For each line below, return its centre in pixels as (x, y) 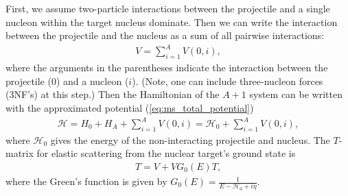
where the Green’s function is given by (86, 181)
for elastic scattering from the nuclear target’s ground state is (166, 153)
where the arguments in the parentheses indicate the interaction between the (167, 68)
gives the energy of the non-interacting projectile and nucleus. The (190, 139)
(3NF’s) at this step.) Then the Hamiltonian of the (113, 94)
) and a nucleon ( (92, 81)
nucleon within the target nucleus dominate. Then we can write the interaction (172, 22)
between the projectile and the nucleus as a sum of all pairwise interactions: (165, 35)
